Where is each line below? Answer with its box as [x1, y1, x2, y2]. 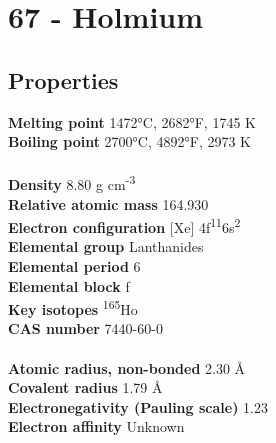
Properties [8, 64, 119, 95]
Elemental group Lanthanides [8, 236, 204, 257]
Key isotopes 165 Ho [8, 296, 138, 319]
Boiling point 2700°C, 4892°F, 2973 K [8, 131, 252, 152]
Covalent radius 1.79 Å [8, 377, 163, 398]
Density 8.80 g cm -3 [8, 171, 136, 195]
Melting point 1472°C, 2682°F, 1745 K [8, 111, 256, 132]
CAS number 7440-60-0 [8, 318, 163, 339]
